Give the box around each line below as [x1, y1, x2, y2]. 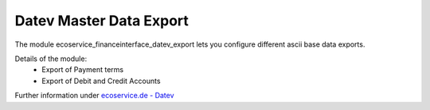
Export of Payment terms [41, 65, 123, 74]
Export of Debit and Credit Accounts [41, 76, 161, 85]
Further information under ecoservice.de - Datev [14, 91, 174, 101]
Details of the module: [14, 54, 88, 63]
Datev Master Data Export [14, 12, 189, 29]
